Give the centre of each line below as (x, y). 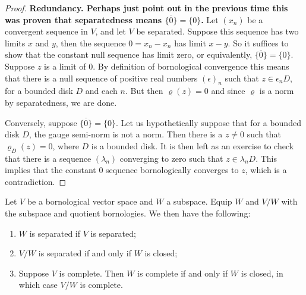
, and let (111, 31)
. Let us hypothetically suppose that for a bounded (208, 122)
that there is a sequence (48, 158)
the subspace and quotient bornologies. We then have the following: (128, 213)
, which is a (266, 170)
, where (66, 145)
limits (15, 43)
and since (228, 91)
